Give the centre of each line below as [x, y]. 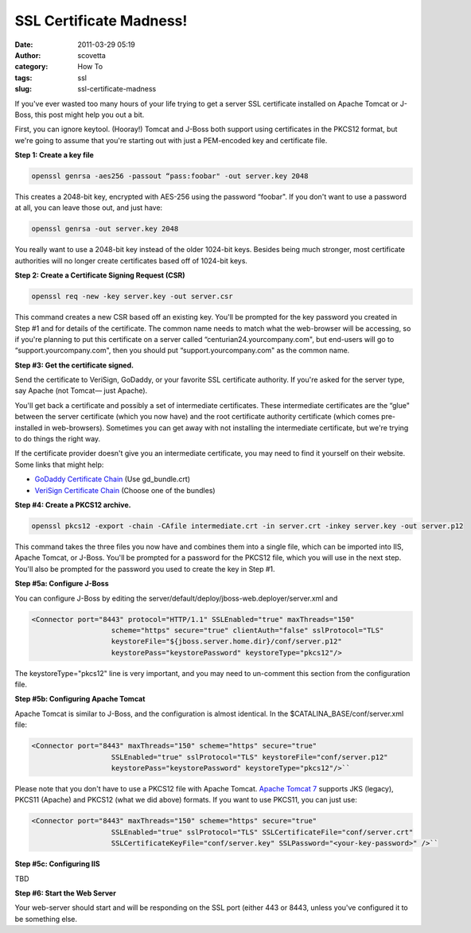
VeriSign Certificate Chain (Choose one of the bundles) [125, 490]
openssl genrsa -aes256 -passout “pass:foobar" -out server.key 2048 [170, 176]
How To [90, 67]
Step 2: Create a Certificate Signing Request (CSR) [100, 275]
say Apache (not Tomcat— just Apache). [81, 391]
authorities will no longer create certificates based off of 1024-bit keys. [131, 260]
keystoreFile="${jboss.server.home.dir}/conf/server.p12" [226, 641]
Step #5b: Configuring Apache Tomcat [80, 699]
